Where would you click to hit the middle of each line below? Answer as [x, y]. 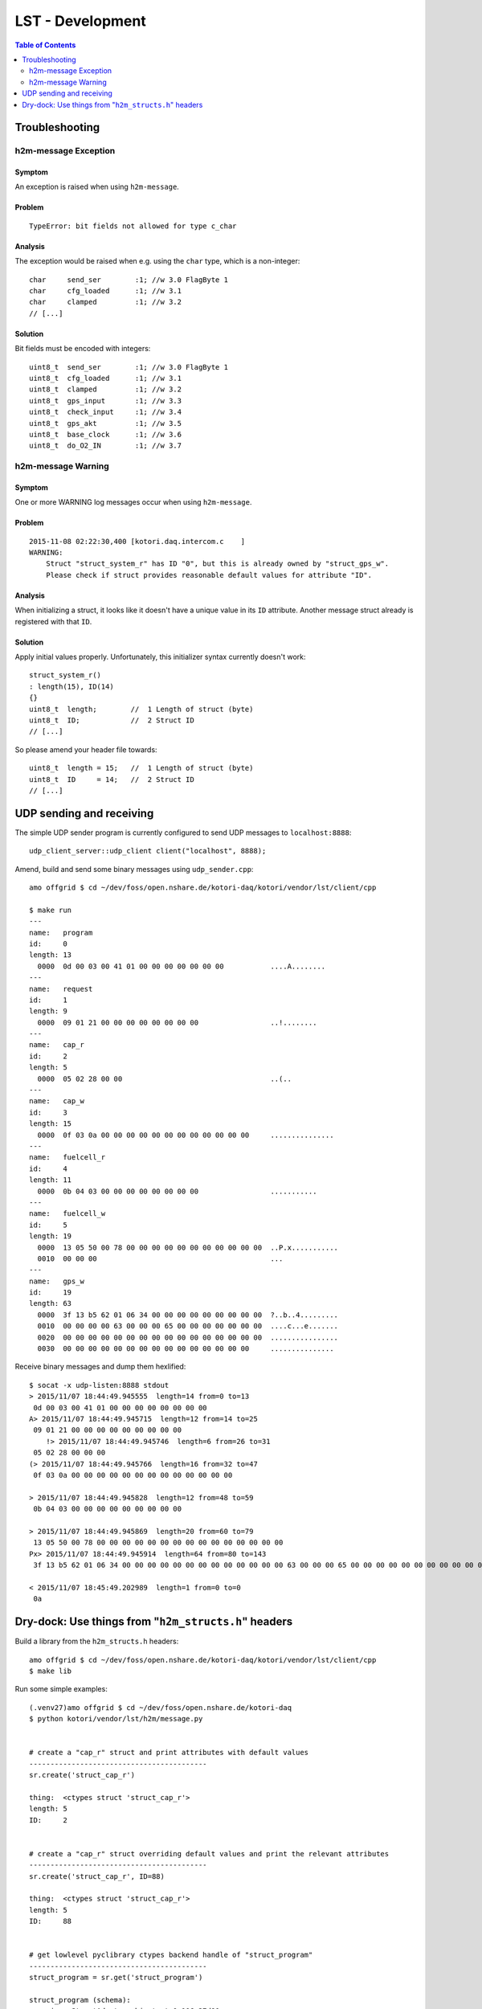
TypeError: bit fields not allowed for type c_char [133, 226]
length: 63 [51, 1303]
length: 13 [51, 955]
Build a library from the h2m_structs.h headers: [97, 1641]
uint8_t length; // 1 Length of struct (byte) [141, 709]
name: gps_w [57, 1281]
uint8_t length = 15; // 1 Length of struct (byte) [141, 768]
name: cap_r [57, 1045]
